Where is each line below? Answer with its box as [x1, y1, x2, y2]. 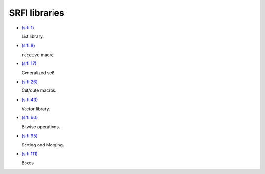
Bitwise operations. [21, 123, 60, 130]
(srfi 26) [21, 79, 38, 85]
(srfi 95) [21, 133, 38, 139]
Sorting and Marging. [21, 142, 64, 147]
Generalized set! [21, 69, 55, 76]
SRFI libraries [9, 7, 65, 18]
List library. [21, 33, 44, 39]
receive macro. [21, 52, 55, 58]
